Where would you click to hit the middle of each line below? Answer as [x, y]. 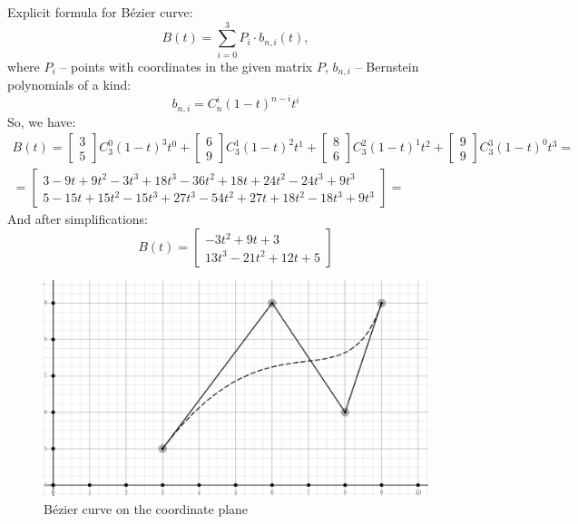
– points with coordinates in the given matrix [186, 66]
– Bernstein [387, 66]
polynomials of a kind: [69, 85]
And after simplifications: [78, 219]
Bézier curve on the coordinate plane [146, 508]
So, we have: [42, 121]
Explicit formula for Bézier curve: [100, 12]
